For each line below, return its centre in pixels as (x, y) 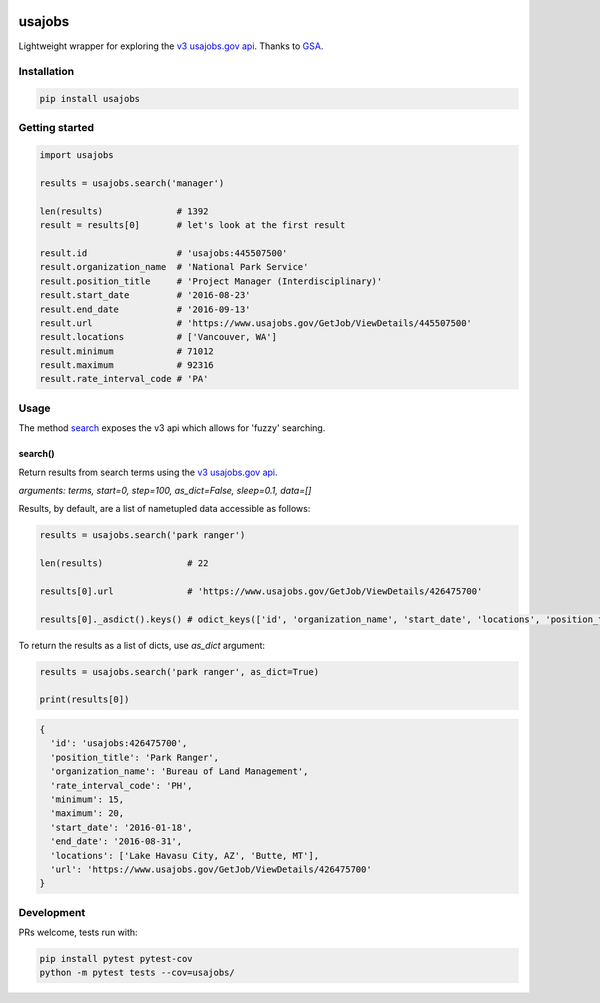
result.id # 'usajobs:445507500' (163, 253)
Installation (46, 72)
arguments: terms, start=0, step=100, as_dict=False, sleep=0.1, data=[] (165, 490)
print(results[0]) (84, 699)
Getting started (56, 128)
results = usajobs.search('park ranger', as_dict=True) (179, 671)
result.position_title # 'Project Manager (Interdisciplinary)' (211, 281)
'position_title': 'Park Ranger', (135, 757)
